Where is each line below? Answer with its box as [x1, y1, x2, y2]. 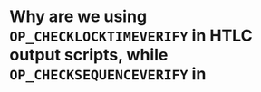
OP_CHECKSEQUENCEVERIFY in [9, 64, 207, 85]
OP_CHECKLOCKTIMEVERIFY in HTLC [9, 25, 253, 46]
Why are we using [9, 6, 148, 27]
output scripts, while [9, 45, 169, 65]
